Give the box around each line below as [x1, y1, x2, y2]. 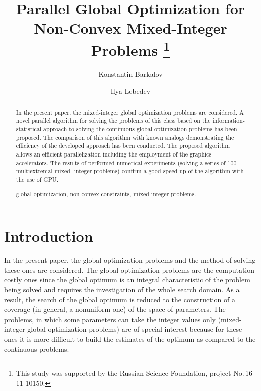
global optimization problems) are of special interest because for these [27, 324, 242, 334]
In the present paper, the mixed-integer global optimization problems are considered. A [16, 108, 244, 116]
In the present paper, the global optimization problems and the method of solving [4, 255, 256, 265]
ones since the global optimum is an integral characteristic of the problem [24, 274, 250, 285]
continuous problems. [4, 343, 69, 354]
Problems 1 [91, 37, 170, 60]
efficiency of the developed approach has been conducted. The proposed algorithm [16, 141, 230, 150]
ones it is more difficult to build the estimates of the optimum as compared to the [4, 333, 256, 344]
